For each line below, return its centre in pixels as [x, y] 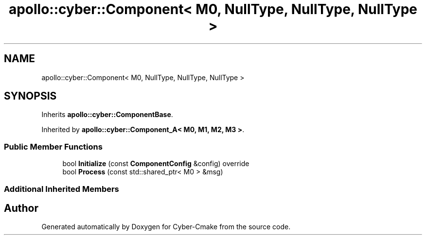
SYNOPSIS [30, 96]
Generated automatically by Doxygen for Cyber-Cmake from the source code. [166, 227]
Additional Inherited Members [62, 189]
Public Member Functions [53, 146]
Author [21, 208]
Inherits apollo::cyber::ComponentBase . [107, 115]
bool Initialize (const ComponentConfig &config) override [156, 164]
